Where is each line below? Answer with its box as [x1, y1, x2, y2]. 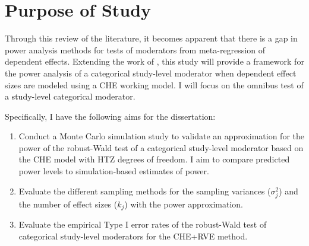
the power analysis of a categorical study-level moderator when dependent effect [5, 66, 297, 79]
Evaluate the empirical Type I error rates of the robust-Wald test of [18, 218, 267, 231]
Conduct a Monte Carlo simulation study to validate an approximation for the [18, 130, 304, 142]
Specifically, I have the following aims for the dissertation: [5, 110, 216, 122]
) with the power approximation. [124, 197, 243, 210]
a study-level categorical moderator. [5, 90, 135, 103]
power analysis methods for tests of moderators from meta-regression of [5, 43, 265, 56]
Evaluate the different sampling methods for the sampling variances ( [18, 184, 271, 197]
